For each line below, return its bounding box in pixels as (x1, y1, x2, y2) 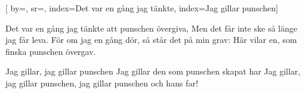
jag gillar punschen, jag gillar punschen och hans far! (5, 76, 198, 89)
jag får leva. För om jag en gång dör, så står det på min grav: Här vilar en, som (5, 33, 297, 46)
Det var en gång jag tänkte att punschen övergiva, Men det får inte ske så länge (5, 21, 297, 34)
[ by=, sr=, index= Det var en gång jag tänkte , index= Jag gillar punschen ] (5, 2, 278, 14)
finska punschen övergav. (5, 45, 96, 57)
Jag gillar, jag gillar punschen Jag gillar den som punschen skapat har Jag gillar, (5, 65, 301, 77)
